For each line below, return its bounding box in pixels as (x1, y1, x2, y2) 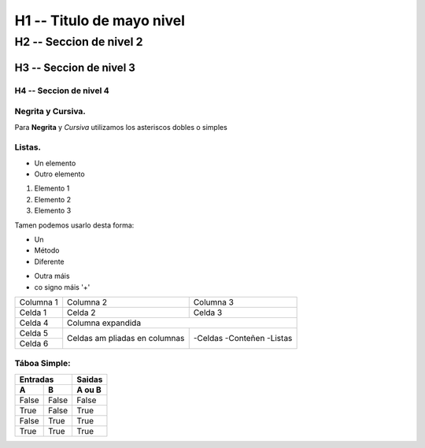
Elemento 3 (34, 205, 72, 216)
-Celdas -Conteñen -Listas (193, 333, 293, 344)
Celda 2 (67, 307, 96, 318)
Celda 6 (19, 338, 49, 349)
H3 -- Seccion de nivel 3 (14, 61, 135, 74)
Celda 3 (193, 307, 223, 318)
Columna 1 (19, 296, 58, 307)
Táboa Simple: (14, 358, 71, 369)
